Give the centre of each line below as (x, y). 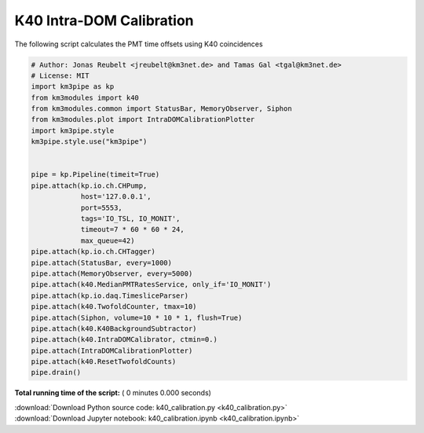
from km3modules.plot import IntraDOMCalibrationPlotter (143, 119)
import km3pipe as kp (73, 87)
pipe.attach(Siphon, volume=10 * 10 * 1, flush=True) (137, 317)
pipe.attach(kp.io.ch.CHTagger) (93, 252)
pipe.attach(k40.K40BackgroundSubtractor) (114, 328)
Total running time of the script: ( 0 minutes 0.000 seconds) (113, 393)
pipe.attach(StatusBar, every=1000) (102, 262)
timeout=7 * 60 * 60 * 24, (132, 229)
